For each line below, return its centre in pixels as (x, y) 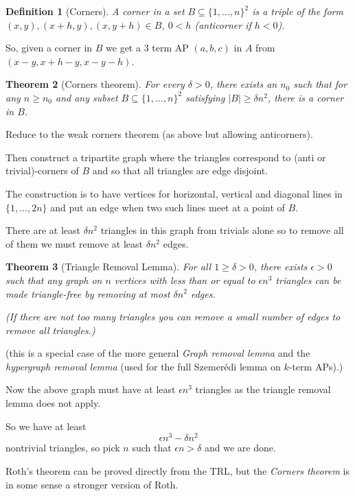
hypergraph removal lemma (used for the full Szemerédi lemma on (143, 366)
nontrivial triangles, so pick (63, 448)
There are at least (43, 230)
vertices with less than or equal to (185, 280)
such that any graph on (54, 280)
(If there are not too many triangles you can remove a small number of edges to (173, 317)
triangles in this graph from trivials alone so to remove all (222, 230)
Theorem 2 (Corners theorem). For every (95, 84)
